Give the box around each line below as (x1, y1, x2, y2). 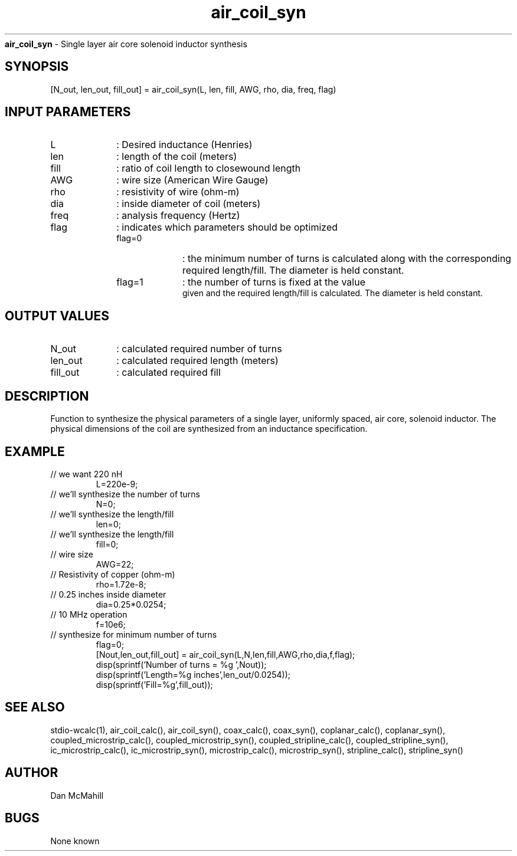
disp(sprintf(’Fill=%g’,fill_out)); (96, 679, 213, 690)
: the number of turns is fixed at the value (182, 276, 365, 288)
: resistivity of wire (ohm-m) (116, 186, 240, 198)
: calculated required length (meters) (116, 355, 279, 367)
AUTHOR (5, 765, 58, 780)
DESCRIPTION (5, 388, 89, 404)
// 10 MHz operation (50, 609, 127, 619)
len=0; (96, 519, 121, 529)
